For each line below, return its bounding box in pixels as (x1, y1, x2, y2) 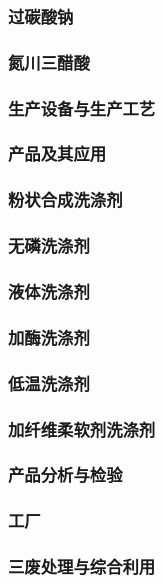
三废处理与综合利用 (8, 554, 156, 579)
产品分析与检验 (8, 462, 123, 487)
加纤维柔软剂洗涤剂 (8, 416, 156, 441)
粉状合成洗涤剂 (8, 187, 123, 212)
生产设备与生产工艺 (8, 95, 156, 120)
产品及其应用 (8, 141, 107, 166)
